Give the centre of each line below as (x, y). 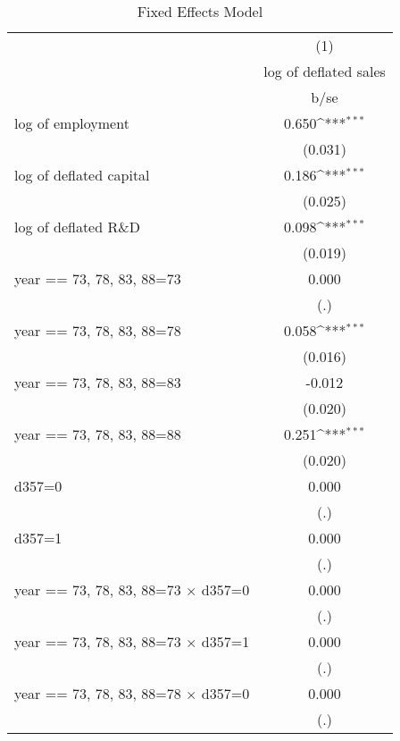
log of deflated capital (82, 175)
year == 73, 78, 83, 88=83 (98, 382)
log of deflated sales (325, 71)
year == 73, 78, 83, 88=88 (98, 434)
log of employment (72, 123)
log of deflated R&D (77, 227)
